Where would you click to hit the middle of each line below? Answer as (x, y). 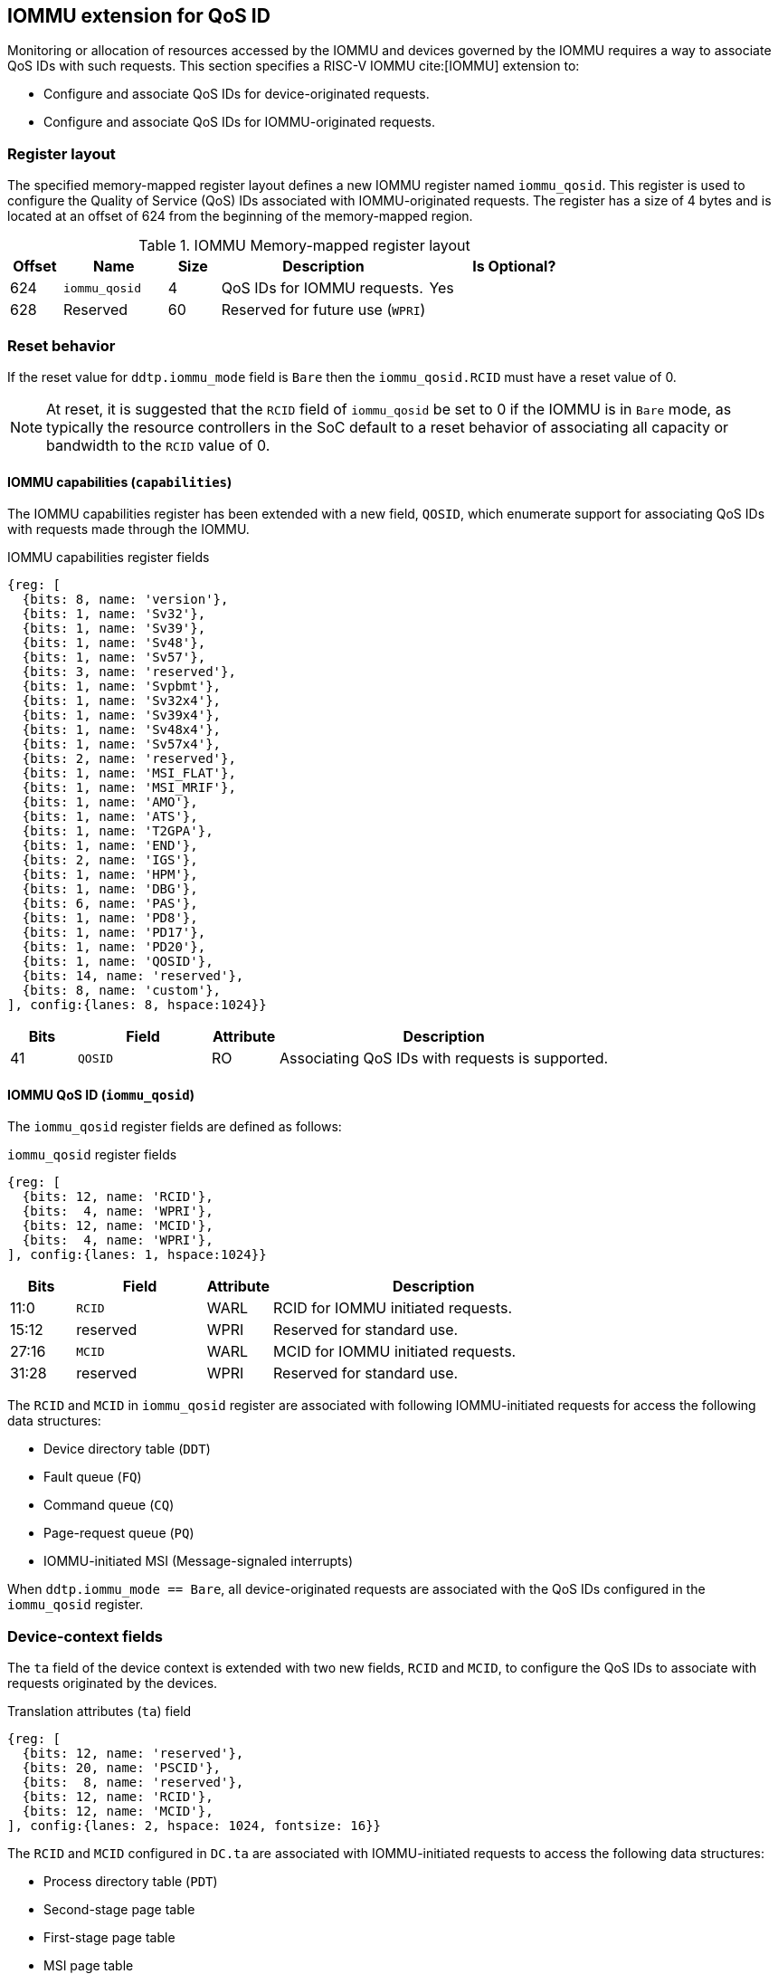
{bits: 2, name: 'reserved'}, (129, 759)
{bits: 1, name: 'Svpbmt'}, (122, 687)
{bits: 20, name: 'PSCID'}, (122, 1768)
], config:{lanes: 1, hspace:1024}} (137, 1255)
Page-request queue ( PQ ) (119, 1533)
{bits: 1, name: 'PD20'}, (114, 947)
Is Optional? (514, 267)
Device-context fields (85, 1636)
